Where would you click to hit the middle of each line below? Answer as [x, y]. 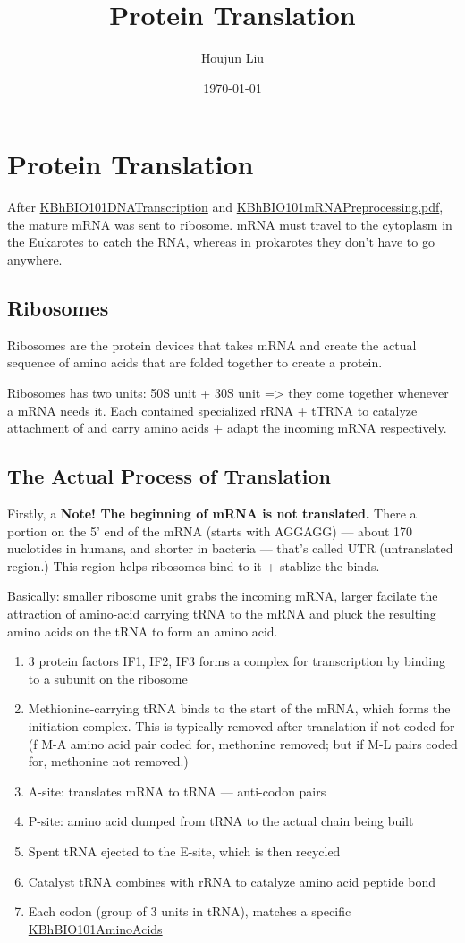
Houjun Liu [232, 58]
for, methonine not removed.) [108, 761]
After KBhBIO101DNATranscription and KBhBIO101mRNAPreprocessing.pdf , [225, 207]
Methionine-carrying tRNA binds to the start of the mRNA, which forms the [239, 708]
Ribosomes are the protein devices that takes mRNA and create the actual [212, 345]
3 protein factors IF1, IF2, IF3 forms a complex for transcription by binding [237, 661]
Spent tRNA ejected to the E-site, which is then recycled [184, 850]
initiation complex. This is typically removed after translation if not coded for [241, 725]
